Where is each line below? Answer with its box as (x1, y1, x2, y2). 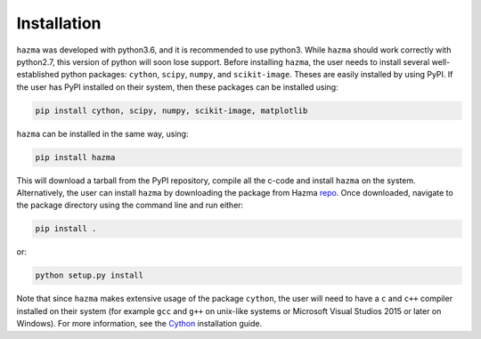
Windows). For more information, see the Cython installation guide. (16, 319, 263, 329)
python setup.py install (35, 270, 144, 280)
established (16, 69, 60, 80)
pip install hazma (35, 152, 116, 162)
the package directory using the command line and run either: (16, 200, 244, 211)
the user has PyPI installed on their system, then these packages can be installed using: (16, 81, 338, 93)
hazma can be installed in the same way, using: (16, 128, 189, 139)
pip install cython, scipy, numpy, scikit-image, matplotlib (35, 105, 308, 116)
